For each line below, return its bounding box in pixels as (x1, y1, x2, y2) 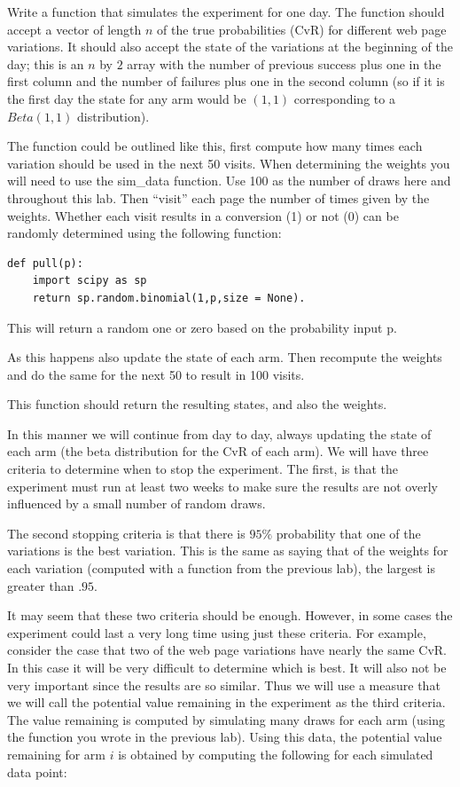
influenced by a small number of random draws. (7, 494, 266, 513)
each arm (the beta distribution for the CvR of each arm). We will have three (7, 442, 429, 460)
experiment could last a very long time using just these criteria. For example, (7, 623, 426, 641)
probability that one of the (276, 523, 421, 542)
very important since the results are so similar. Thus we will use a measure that (7, 675, 441, 694)
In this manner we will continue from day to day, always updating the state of (7, 424, 432, 443)
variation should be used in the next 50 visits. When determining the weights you (7, 153, 450, 172)
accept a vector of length (7, 20, 142, 38)
